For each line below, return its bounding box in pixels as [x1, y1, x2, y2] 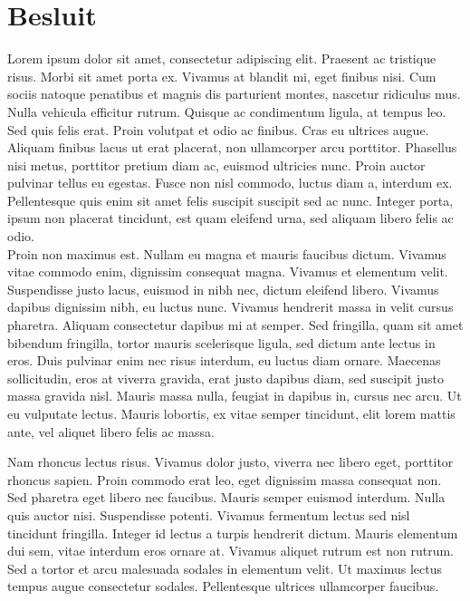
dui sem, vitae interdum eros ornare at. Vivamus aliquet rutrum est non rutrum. [7, 541, 454, 560]
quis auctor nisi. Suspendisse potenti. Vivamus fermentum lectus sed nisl [7, 505, 410, 524]
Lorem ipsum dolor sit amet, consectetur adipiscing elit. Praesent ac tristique [7, 49, 436, 68]
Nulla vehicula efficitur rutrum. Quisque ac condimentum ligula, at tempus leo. [7, 102, 446, 121]
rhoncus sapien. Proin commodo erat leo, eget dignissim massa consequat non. [7, 470, 442, 489]
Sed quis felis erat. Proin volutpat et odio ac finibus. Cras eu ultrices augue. [7, 120, 429, 139]
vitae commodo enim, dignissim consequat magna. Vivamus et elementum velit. [7, 262, 448, 281]
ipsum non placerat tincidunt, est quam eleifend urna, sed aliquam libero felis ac [7, 208, 454, 228]
